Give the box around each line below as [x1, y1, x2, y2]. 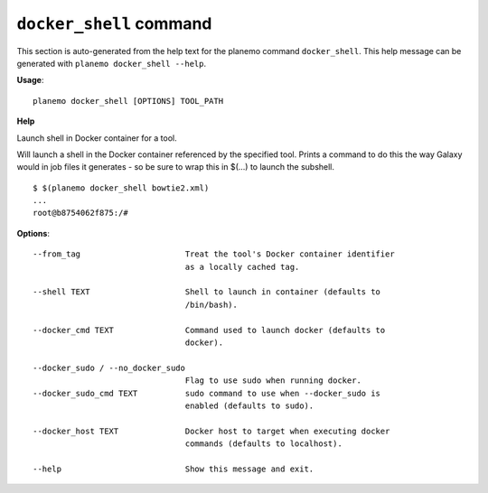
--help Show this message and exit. [33, 463, 314, 474]
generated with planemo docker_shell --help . [16, 58, 207, 69]
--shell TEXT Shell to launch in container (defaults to [33, 287, 381, 297]
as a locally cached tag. [184, 262, 300, 272]
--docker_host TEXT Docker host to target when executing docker [33, 425, 390, 436]
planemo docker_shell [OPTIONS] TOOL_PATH [33, 96, 224, 106]
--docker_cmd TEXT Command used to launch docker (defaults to [33, 325, 386, 335]
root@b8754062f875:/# [33, 208, 128, 219]
